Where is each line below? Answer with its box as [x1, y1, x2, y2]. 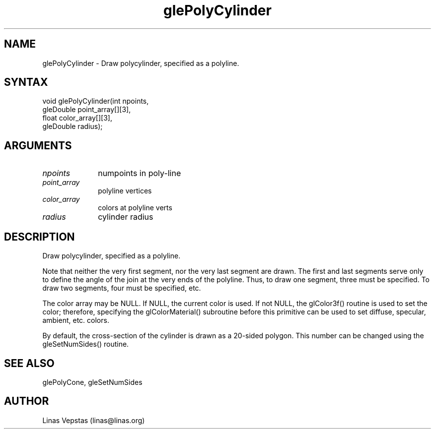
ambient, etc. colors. [42, 316, 109, 325]
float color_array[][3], [42, 114, 112, 123]
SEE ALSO [4, 357, 55, 370]
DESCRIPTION [4, 230, 75, 243]
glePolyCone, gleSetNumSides [42, 377, 143, 386]
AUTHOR [4, 395, 49, 408]
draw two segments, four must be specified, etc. [42, 284, 201, 293]
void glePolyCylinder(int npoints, [42, 97, 149, 106]
